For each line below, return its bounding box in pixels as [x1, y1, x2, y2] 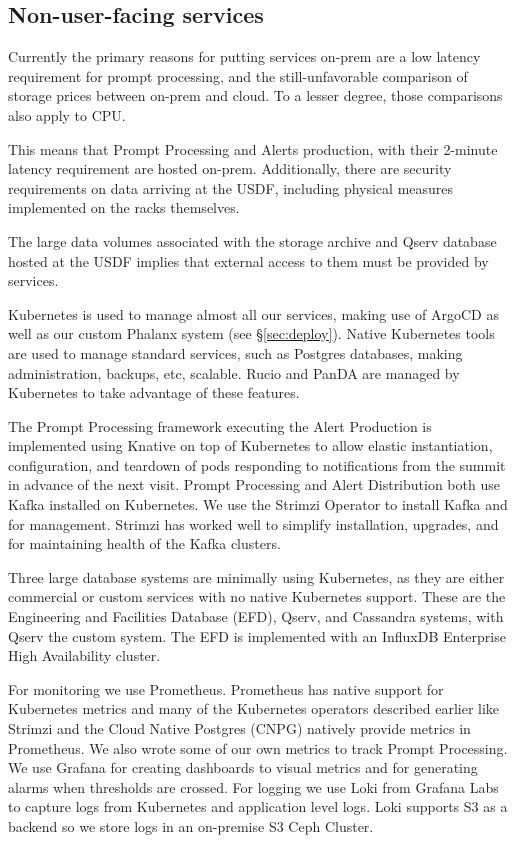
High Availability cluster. [8, 645, 161, 666]
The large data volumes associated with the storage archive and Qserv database [8, 230, 497, 251]
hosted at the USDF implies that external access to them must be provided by [8, 250, 489, 271]
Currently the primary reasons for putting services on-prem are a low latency [8, 46, 481, 67]
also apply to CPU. [8, 104, 126, 125]
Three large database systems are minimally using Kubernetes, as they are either [8, 566, 505, 587]
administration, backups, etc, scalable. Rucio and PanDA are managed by [8, 362, 460, 383]
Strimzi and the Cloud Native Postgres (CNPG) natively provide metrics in [8, 718, 471, 739]
